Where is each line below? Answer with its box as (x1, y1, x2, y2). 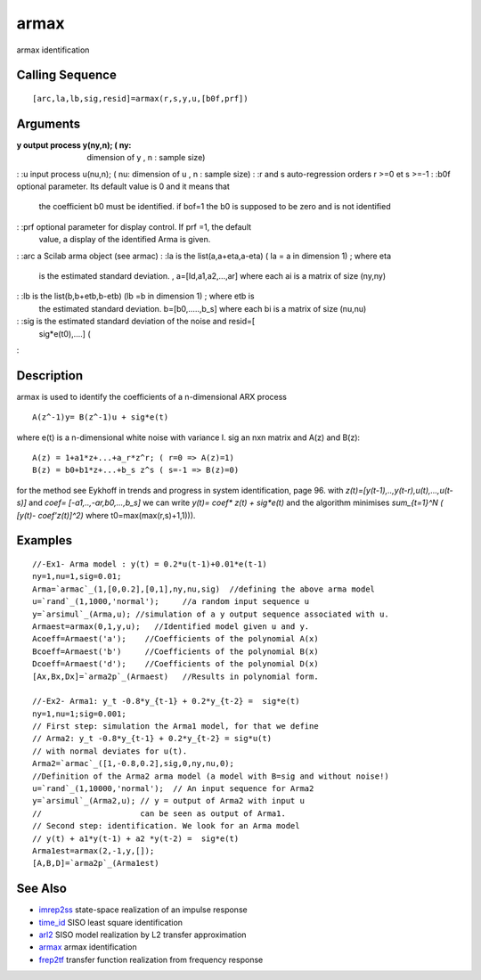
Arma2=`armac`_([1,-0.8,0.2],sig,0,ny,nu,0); (32, 758, 235, 769)
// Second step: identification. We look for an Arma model (32, 821, 300, 831)
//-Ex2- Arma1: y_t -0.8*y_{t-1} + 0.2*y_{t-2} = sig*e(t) (32, 696, 300, 706)
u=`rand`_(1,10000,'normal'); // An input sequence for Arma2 (32, 784, 314, 794)
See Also (16, 881, 67, 896)
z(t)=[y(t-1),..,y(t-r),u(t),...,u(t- (345, 485, 453, 495)
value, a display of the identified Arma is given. (38, 234, 211, 245)
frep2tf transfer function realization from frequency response (38, 954, 264, 965)
